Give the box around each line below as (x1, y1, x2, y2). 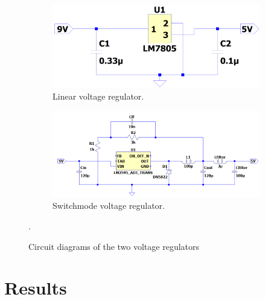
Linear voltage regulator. (53, 89, 144, 102)
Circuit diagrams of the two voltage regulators (28, 240, 200, 252)
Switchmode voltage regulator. (53, 199, 165, 212)
